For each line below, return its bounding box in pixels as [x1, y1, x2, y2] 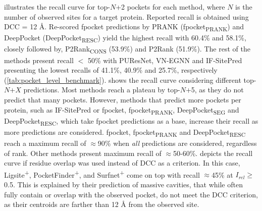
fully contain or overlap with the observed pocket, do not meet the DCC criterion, [4, 189, 258, 199]
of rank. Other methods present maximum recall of [4, 147, 162, 158]
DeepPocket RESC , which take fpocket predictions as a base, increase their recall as [4, 115, 258, 127]
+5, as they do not [185, 84, 244, 95]
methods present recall [4, 55, 74, 65]
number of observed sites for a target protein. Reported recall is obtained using [4, 11, 249, 22]
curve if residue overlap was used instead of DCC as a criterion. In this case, [4, 157, 240, 168]
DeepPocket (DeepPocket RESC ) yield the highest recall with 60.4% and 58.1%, [4, 32, 246, 44]
